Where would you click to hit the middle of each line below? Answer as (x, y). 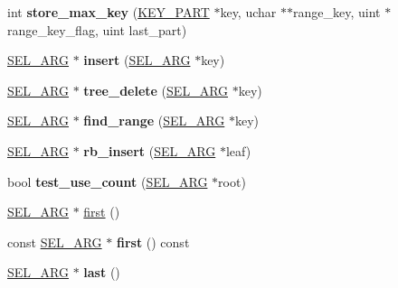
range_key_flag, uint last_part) (97, 29)
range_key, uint (336, 12)
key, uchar (248, 12)
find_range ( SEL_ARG (154, 121)
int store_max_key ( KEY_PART (109, 12)
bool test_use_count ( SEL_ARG (108, 181)
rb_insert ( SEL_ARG (150, 150)
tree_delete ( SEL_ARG (156, 90)
